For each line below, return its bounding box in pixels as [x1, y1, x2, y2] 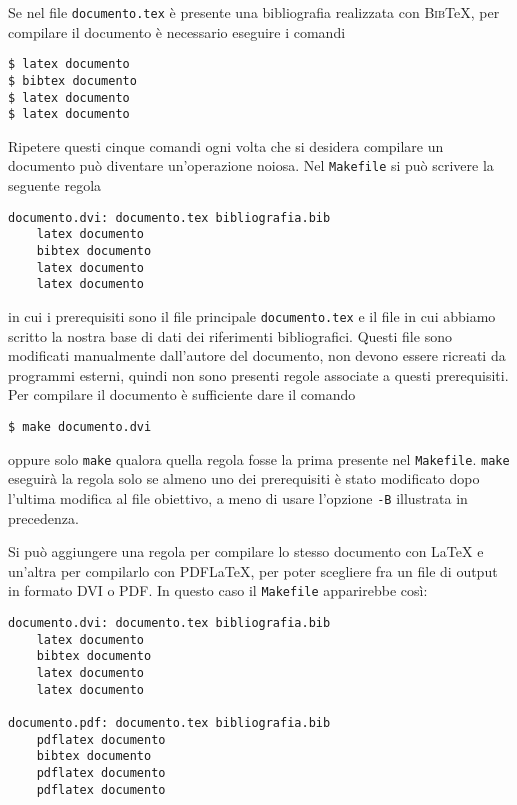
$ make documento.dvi [8, 420, 152, 435]
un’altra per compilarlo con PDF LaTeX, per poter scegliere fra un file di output [8, 560, 498, 581]
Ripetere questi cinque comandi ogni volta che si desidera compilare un [8, 135, 444, 156]
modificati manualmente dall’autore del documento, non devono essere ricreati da [8, 345, 506, 366]
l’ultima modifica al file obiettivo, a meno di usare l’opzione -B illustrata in [8, 487, 468, 508]
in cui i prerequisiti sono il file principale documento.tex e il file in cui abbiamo [8, 306, 496, 326]
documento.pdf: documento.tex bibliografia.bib [8, 715, 331, 730]
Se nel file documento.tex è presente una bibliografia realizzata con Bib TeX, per [8, 2, 500, 22]
